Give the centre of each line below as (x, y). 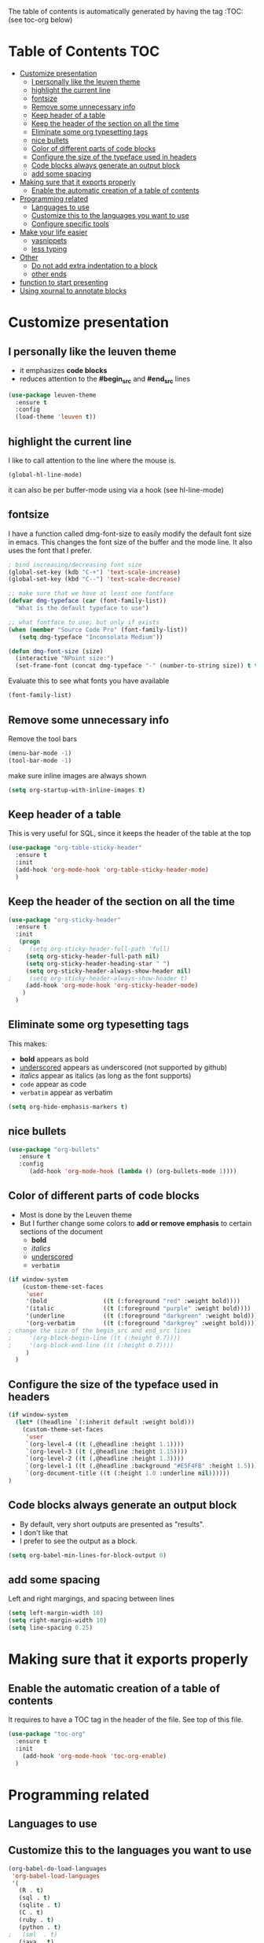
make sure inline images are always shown (77, 775)
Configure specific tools (70, 223)
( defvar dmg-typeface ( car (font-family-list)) (88, 601)
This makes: (28, 1044)
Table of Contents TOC (84, 52)
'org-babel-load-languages (56, 1876)
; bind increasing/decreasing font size (75, 565)
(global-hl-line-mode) (45, 475)
